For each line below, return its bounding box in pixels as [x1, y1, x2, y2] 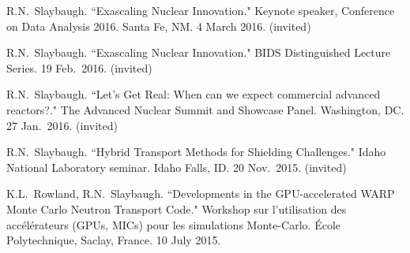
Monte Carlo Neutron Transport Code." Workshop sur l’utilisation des [6, 200, 347, 217]
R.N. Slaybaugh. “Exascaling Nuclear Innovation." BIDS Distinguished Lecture [6, 44, 391, 61]
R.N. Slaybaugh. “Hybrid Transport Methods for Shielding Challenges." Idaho [6, 143, 386, 160]
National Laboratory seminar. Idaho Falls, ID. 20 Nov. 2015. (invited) [6, 158, 347, 175]
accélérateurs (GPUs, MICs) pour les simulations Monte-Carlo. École [6, 216, 341, 233]
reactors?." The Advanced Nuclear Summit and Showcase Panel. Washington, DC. [6, 101, 404, 117]
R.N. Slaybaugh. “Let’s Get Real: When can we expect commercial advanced [6, 86, 381, 102]
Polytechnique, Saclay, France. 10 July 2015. [6, 232, 221, 248]
